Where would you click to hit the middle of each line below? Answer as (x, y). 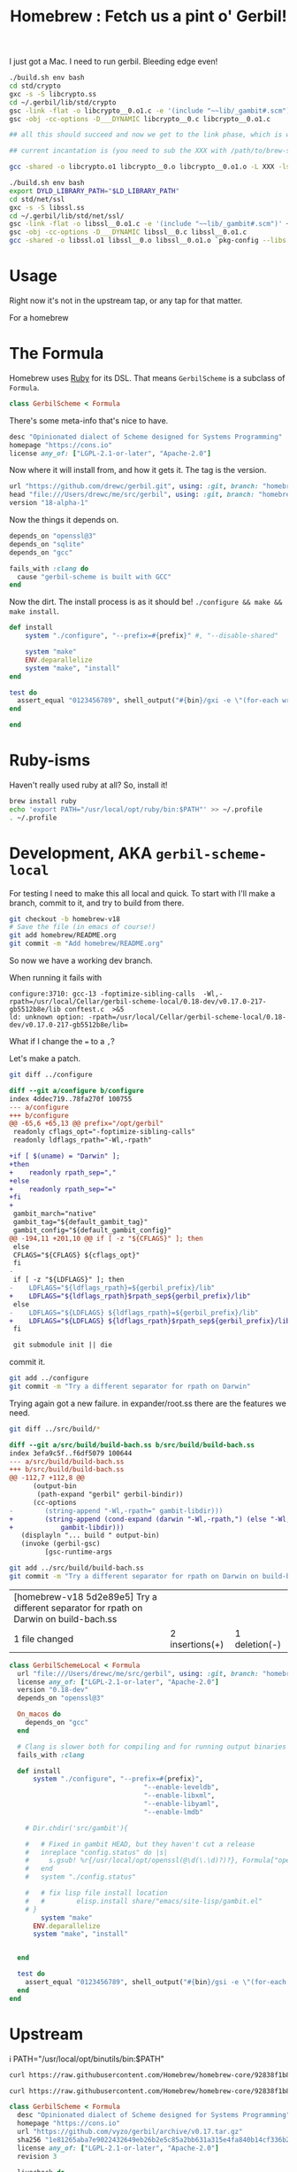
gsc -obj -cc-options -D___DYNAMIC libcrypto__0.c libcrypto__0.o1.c (140, 119)
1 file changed (43, 1639)
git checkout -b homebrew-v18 (65, 919)
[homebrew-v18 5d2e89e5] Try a (85, 1596)
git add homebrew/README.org (63, 935)
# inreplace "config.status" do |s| (96, 1852)
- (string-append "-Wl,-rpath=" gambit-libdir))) (116, 1511)
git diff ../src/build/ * (55, 1429)
